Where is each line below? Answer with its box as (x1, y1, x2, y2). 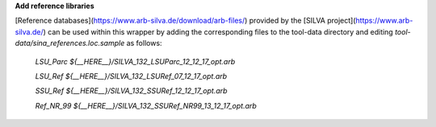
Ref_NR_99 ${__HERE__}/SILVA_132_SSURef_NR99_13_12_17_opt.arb (35, 100, 258, 110)
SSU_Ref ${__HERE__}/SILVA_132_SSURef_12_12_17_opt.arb (35, 86, 228, 96)
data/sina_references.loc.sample (15, 39, 125, 48)
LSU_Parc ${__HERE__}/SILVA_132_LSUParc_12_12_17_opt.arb (35, 56, 236, 66)
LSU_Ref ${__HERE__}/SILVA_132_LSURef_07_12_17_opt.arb (35, 71, 228, 80)
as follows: (126, 39, 162, 48)
